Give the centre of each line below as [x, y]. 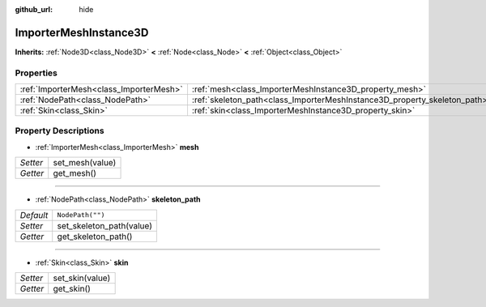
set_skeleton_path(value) [105, 225]
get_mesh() [75, 173]
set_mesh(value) [85, 163]
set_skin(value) [82, 278]
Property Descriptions [60, 131]
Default [34, 215]
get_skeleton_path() [95, 237]
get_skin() [72, 288]
